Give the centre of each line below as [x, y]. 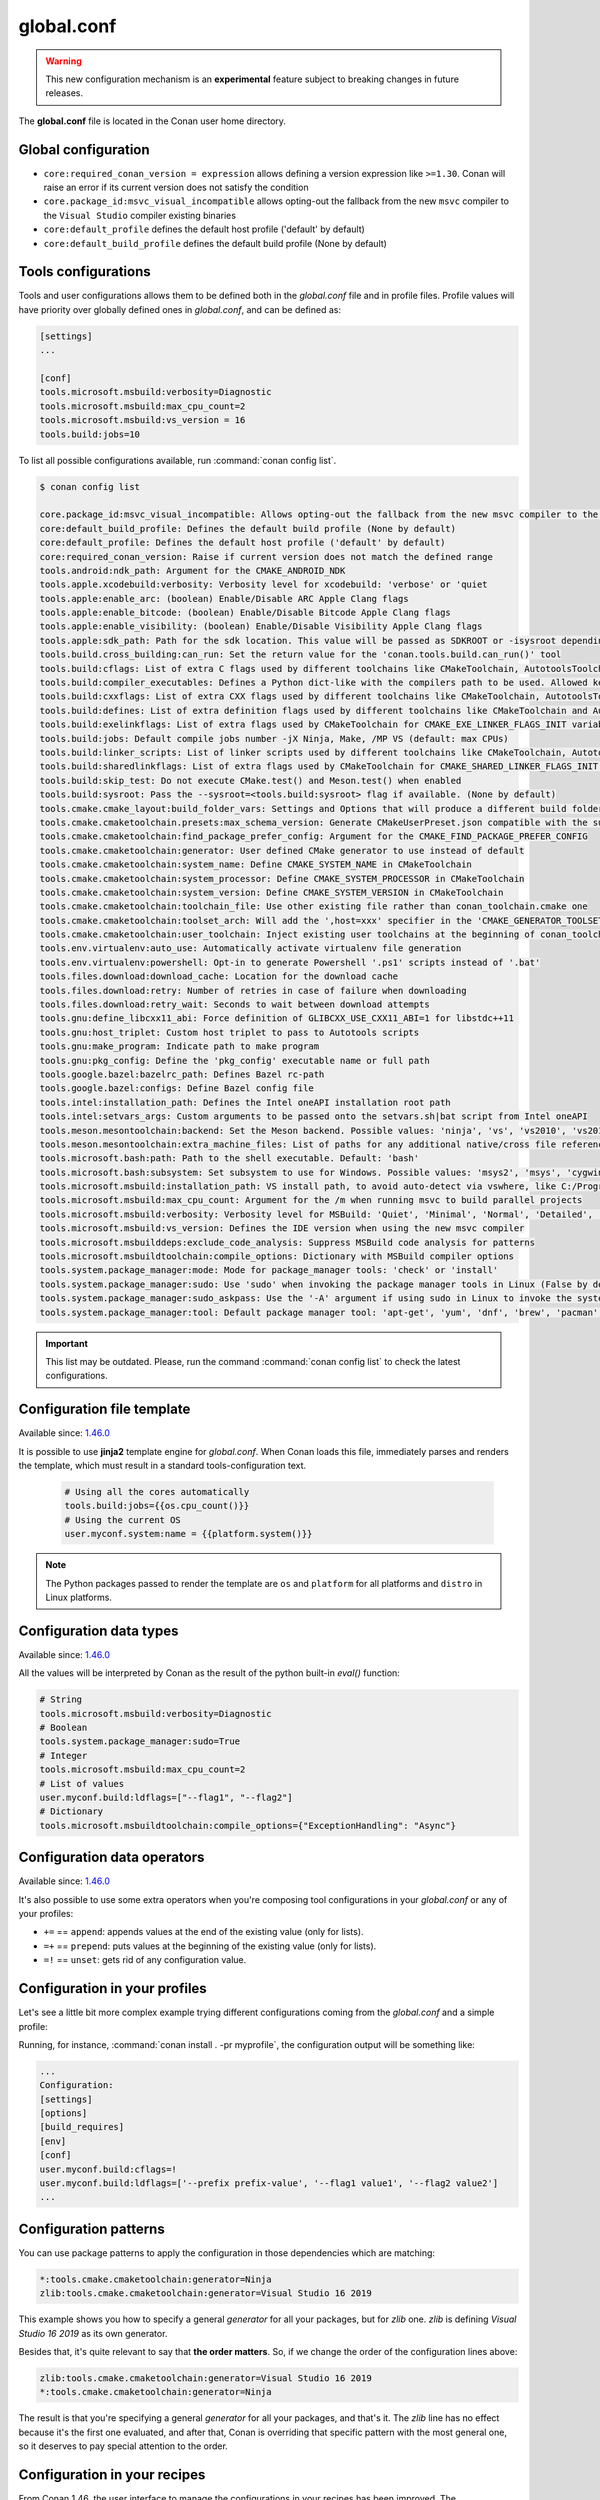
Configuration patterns [91, 2228]
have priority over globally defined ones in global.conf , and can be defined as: [180, 309]
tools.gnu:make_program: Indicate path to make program [179, 1046]
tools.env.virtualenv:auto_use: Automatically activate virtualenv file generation [250, 948]
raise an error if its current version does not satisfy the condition [176, 187]
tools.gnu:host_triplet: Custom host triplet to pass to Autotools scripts [229, 1032]
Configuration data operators [111, 1857]
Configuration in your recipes [112, 2475]
